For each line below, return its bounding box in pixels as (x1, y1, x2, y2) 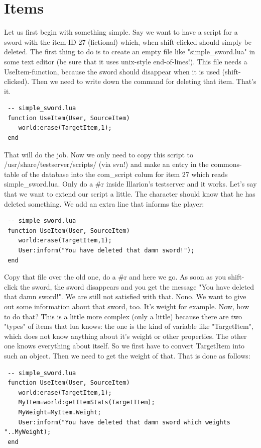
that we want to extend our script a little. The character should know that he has (4, 189, 255, 199)
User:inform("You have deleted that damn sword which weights (18, 418, 231, 426)
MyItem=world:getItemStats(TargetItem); (18, 399, 155, 406)
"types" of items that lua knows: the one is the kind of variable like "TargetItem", (4, 321, 253, 331)
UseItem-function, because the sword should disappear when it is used (4, 66, 220, 76)
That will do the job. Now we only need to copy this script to (4, 149, 194, 159)
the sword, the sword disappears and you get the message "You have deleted (20, 281, 254, 292)
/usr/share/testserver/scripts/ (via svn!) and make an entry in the (4, 159, 209, 169)
